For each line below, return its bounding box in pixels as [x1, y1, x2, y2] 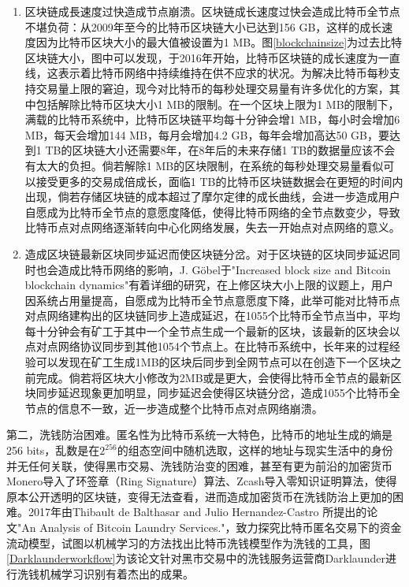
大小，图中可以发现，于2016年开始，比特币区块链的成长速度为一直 [58, 49, 400, 65]
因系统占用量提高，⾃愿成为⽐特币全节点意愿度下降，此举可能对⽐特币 [24, 292, 389, 308]
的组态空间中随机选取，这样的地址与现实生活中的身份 [117, 442, 393, 459]
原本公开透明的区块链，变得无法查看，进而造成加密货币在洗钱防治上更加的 [6, 488, 392, 504]
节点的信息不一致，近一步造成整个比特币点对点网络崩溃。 [24, 399, 323, 416]
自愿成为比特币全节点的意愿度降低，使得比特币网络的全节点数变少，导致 [24, 203, 400, 220]
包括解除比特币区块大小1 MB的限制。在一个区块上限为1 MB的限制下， [35, 95, 400, 112]
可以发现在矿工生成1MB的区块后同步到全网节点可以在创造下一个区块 [35, 354, 391, 370]
